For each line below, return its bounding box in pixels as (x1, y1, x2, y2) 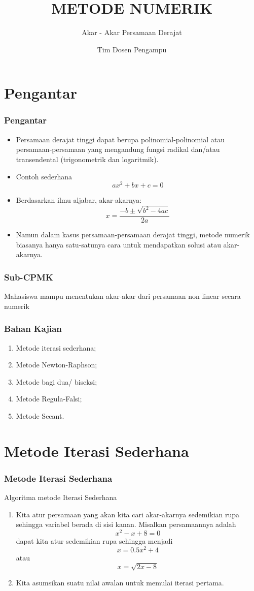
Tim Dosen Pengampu (97, 44, 167, 54)
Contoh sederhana (16, 171, 72, 181)
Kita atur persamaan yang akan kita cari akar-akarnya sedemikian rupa (16, 509, 240, 519)
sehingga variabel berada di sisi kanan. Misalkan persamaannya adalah (16, 519, 236, 530)
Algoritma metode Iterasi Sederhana (4, 492, 117, 503)
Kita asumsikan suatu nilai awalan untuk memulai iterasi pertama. (16, 577, 224, 587)
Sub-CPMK (4, 270, 53, 283)
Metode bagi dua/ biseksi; (16, 376, 97, 387)
